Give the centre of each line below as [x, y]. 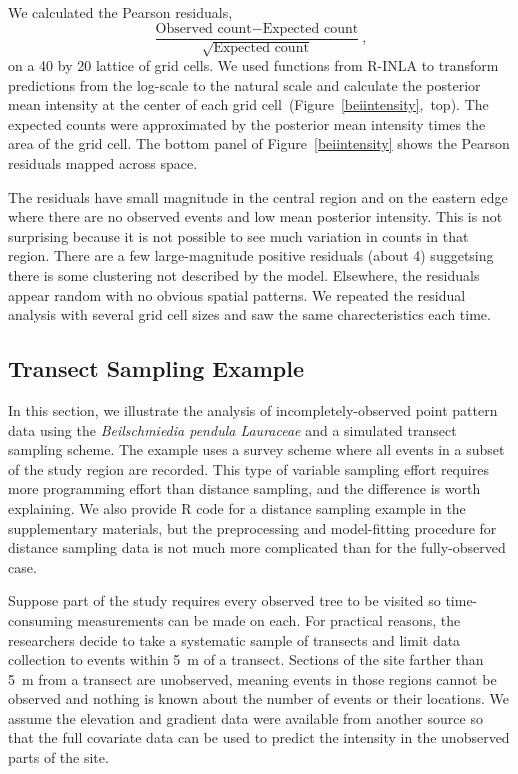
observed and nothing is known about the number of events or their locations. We [258, 698]
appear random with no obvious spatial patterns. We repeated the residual [237, 294]
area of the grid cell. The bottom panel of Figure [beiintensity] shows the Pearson [259, 143]
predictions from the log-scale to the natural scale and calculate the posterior [244, 84]
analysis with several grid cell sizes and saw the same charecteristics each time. [249, 314]
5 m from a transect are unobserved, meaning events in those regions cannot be [252, 678]
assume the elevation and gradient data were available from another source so [245, 717]
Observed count [203, 28]
